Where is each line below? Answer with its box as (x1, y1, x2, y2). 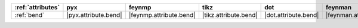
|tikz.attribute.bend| (202, 11, 258, 19)
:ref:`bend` (14, 11, 45, 19)
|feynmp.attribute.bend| (128, 11, 196, 19)
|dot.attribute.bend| (264, 11, 319, 19)
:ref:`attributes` (14, 3, 60, 11)
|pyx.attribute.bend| (66, 11, 122, 19)
